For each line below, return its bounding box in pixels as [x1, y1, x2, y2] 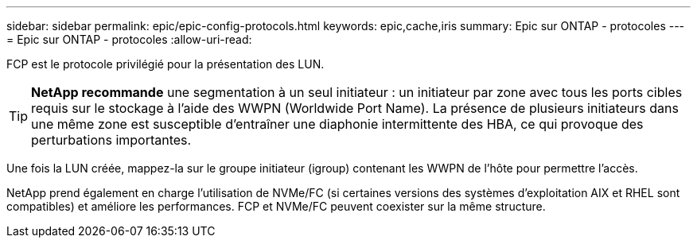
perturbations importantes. [31, 132, 192, 148]
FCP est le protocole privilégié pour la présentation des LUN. [6, 57, 325, 71]
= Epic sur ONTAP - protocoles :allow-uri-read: [6, 33, 252, 46]
